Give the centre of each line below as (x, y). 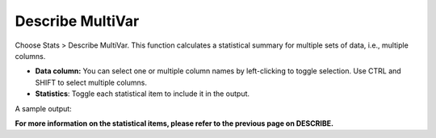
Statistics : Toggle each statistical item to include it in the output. (143, 94)
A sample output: (43, 108)
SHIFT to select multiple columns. (91, 82)
